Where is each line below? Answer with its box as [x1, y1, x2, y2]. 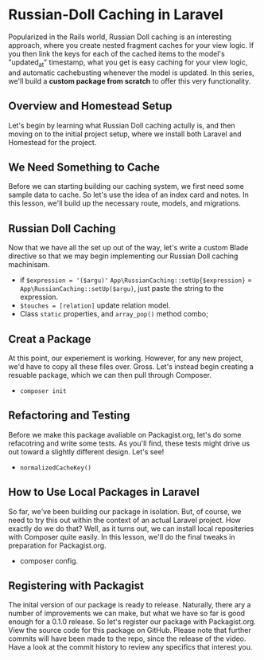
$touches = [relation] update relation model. [19, 301, 171, 310]
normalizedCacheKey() [19, 464, 91, 472]
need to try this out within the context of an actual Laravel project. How [8, 515, 241, 524]
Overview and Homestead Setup [8, 100, 173, 113]
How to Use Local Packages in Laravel [8, 485, 200, 499]
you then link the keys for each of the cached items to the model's [8, 49, 225, 58]
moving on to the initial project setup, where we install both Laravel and [8, 129, 242, 139]
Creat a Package [8, 332, 91, 346]
